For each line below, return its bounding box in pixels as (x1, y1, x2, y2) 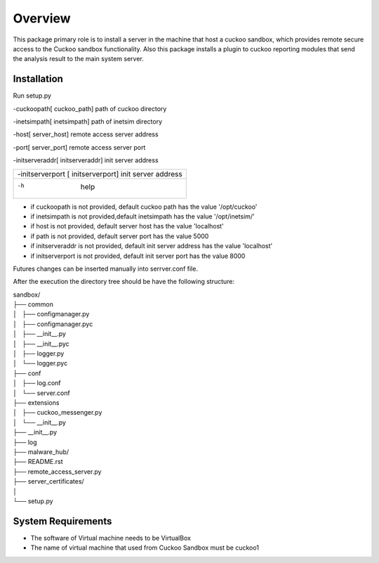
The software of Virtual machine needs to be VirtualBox (30, 533, 191, 542)
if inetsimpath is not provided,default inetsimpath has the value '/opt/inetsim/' (30, 212, 255, 221)
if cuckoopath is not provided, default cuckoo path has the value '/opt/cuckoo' (30, 202, 258, 211)
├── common (13, 300, 54, 309)
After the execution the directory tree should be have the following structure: (13, 278, 235, 286)
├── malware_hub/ (13, 447, 69, 456)
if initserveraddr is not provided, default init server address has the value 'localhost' (30, 242, 273, 250)
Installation (13, 73, 63, 85)
